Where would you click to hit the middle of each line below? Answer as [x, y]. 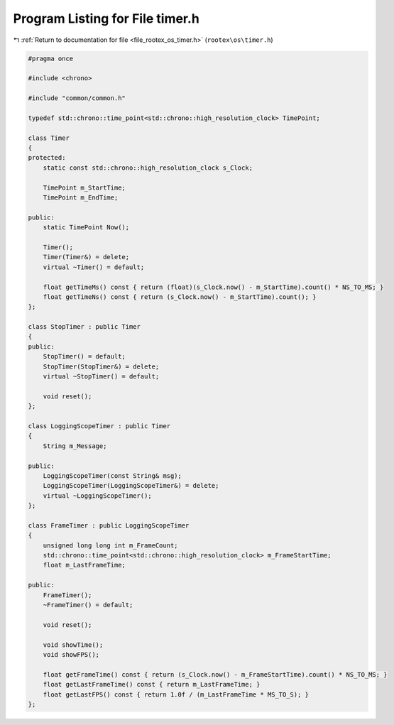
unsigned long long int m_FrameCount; [110, 545]
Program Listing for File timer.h [106, 18]
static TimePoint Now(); [86, 228]
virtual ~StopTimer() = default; [101, 377]
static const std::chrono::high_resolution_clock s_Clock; [148, 168]
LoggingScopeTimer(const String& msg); [113, 475]
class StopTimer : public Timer [84, 327]
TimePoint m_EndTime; [81, 198]
